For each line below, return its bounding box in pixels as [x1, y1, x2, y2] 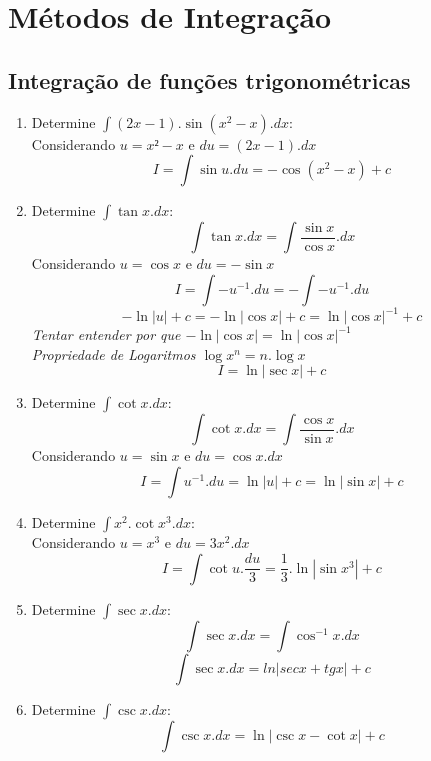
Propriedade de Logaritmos [31, 343, 196, 364]
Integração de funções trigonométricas [8, 64, 411, 95]
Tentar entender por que [31, 324, 181, 345]
